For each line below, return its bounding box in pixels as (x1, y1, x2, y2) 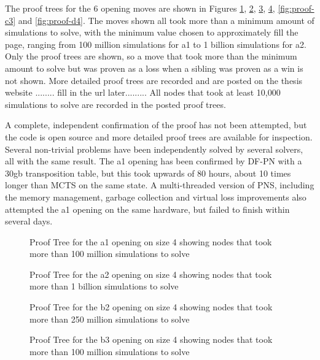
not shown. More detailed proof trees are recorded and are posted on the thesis (5, 74, 303, 86)
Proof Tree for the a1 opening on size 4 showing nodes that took (29, 235, 272, 248)
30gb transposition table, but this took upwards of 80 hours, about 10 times (5, 166, 291, 179)
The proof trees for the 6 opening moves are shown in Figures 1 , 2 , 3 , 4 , (5, 2, 275, 14)
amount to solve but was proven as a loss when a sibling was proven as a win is (5, 61, 303, 74)
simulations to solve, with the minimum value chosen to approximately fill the (5, 26, 299, 39)
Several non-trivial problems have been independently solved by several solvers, (5, 142, 303, 155)
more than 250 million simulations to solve (29, 312, 190, 325)
